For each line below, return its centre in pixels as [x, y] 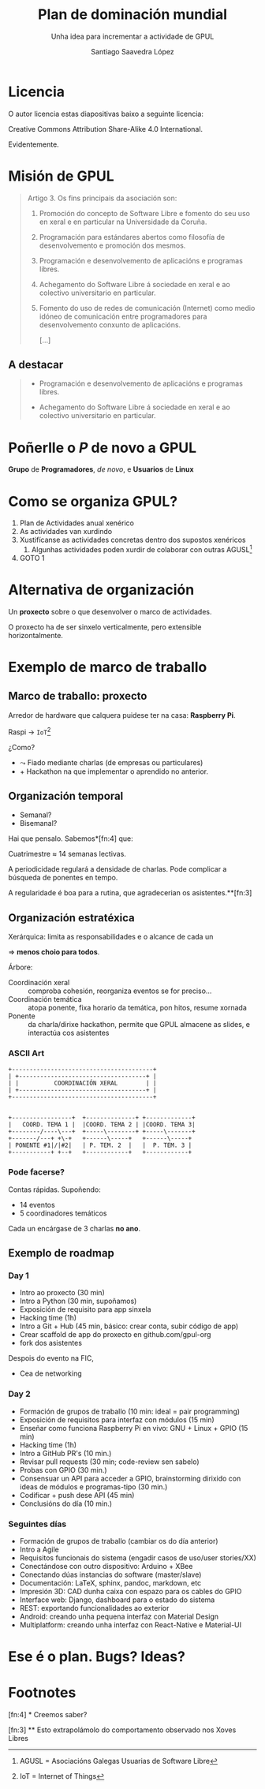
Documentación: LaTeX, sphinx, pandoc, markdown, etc [110, 1583]
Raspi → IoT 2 [30, 731]
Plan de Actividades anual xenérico [77, 523]
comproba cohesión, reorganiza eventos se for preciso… [120, 991]
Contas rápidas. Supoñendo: [54, 1190]
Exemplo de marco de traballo [108, 667]
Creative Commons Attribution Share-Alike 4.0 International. [106, 129]
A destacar [36, 365]
